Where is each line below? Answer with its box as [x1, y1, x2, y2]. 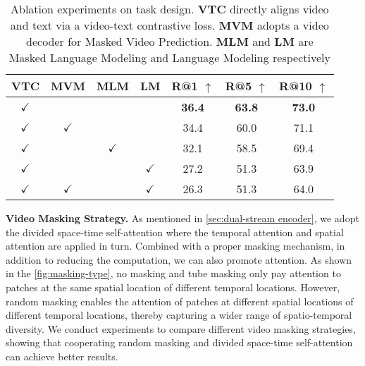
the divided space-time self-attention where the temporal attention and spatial [6, 224, 344, 239]
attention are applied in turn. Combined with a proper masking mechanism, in [6, 238, 345, 253]
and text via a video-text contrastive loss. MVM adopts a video [10, 17, 329, 33]
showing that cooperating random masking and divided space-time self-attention [6, 335, 353, 350]
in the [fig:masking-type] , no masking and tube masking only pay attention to [6, 266, 341, 281]
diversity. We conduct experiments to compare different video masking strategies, [6, 321, 356, 336]
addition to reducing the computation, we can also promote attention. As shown [6, 252, 352, 267]
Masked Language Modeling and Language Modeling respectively [8, 49, 330, 66]
